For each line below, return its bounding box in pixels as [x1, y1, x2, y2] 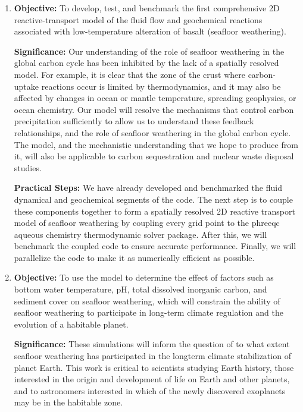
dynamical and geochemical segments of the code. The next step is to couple [14, 193, 293, 205]
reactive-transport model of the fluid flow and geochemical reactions [14, 13, 263, 26]
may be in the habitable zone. [14, 396, 123, 408]
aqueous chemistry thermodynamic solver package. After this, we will [14, 228, 267, 240]
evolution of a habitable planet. [14, 317, 129, 330]
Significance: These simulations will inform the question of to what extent [14, 338, 290, 350]
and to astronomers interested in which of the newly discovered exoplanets [14, 384, 286, 397]
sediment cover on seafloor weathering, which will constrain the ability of [14, 294, 280, 307]
